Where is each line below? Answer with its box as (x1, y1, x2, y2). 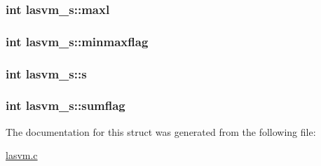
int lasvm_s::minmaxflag (6, 32, 149, 50)
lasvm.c (6, 148, 38, 162)
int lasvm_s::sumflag (6, 97, 125, 114)
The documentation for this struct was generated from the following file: (6, 124, 316, 139)
